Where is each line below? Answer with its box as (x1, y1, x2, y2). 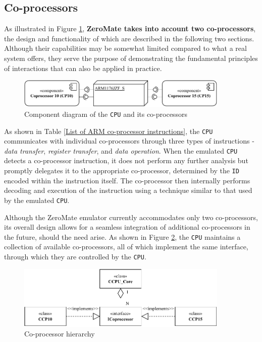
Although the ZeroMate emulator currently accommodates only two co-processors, (4, 212, 258, 222)
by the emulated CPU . (4, 194, 70, 205)
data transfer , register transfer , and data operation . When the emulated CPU (4, 145, 238, 156)
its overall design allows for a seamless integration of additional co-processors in (4, 222, 250, 232)
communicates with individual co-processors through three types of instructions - (4, 135, 254, 146)
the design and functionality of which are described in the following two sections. (4, 33, 254, 43)
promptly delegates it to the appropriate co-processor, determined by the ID (4, 165, 239, 175)
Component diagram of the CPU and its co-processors (24, 108, 187, 119)
